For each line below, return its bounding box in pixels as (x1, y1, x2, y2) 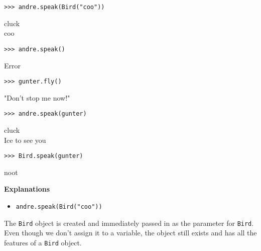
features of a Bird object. (4, 237, 82, 247)
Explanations (4, 184, 50, 194)
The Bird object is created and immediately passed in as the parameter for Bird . (4, 217, 254, 228)
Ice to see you (4, 134, 46, 145)
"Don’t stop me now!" (4, 92, 70, 103)
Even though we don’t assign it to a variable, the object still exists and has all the (4, 227, 257, 238)
